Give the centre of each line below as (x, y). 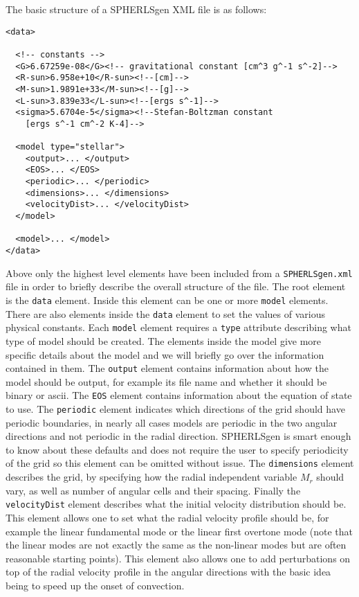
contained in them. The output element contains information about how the (167, 368)
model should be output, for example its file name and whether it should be (166, 381)
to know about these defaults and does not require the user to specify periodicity (177, 449)
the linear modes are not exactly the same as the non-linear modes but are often (176, 545)
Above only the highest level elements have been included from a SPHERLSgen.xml (179, 273)
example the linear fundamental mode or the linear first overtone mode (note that (179, 531)
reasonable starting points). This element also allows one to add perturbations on (178, 558)
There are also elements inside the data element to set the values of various (165, 313)
